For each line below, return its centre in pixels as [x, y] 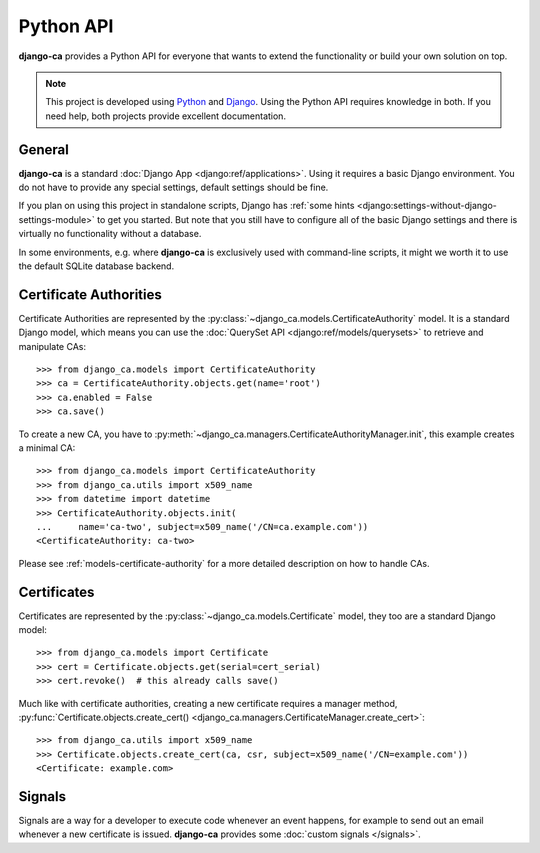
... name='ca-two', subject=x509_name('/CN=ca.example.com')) [202, 526]
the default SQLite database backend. [96, 266]
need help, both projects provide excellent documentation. [166, 116]
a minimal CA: [47, 448]
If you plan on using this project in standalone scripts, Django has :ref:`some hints [186, 206]
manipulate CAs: [52, 346]
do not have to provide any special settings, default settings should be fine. [173, 187]
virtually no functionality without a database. [110, 234]
